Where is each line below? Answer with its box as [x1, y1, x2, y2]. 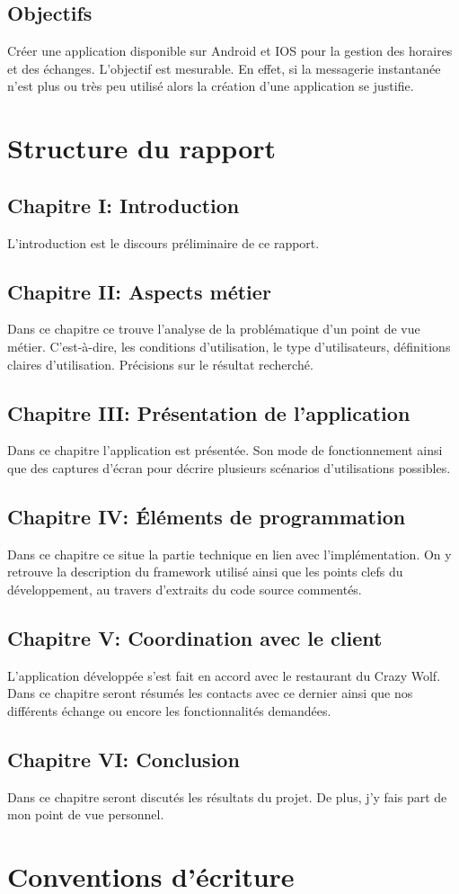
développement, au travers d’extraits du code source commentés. [7, 579, 362, 598]
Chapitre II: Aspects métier [7, 277, 271, 305]
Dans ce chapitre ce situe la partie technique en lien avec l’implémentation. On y [7, 544, 452, 563]
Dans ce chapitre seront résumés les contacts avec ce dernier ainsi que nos [7, 684, 413, 702]
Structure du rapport [7, 130, 277, 166]
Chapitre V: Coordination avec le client [7, 623, 383, 651]
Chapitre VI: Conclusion [7, 745, 240, 773]
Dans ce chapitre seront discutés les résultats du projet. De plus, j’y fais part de [7, 787, 447, 806]
